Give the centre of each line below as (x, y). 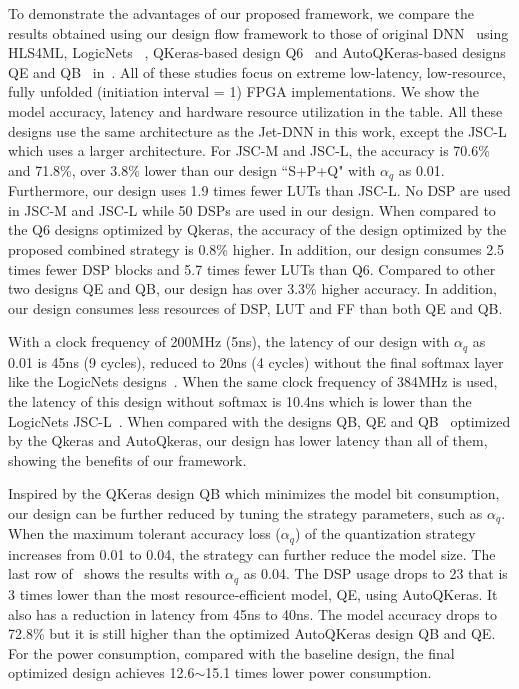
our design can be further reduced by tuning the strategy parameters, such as (245, 512)
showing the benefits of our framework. (127, 459)
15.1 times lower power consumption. (318, 672)
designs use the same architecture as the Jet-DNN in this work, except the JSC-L (257, 130)
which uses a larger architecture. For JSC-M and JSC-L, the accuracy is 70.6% (249, 150)
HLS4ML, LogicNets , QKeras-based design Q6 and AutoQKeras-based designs (257, 52)
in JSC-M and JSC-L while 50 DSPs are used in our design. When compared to (252, 209)
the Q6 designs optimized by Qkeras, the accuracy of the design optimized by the (257, 229)
